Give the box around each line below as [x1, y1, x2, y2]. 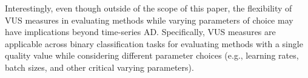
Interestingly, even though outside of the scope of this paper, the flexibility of [5, 2, 292, 14]
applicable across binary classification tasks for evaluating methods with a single [5, 37, 303, 50]
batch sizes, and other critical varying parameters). [5, 60, 194, 73]
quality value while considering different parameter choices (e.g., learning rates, [5, 49, 299, 62]
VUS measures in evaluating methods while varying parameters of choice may [5, 13, 293, 26]
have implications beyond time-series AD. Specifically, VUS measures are [5, 25, 276, 38]
